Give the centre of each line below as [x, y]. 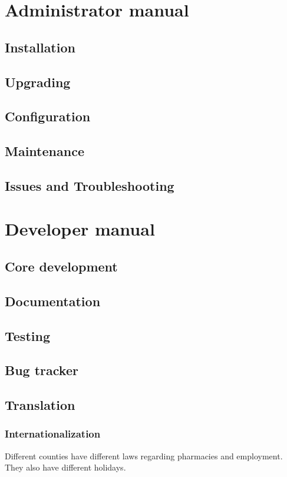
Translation [40, 405]
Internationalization [53, 434]
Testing [27, 335]
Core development [61, 266]
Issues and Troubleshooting [90, 185]
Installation [40, 47]
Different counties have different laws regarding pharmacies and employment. [144, 456]
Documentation [53, 301]
